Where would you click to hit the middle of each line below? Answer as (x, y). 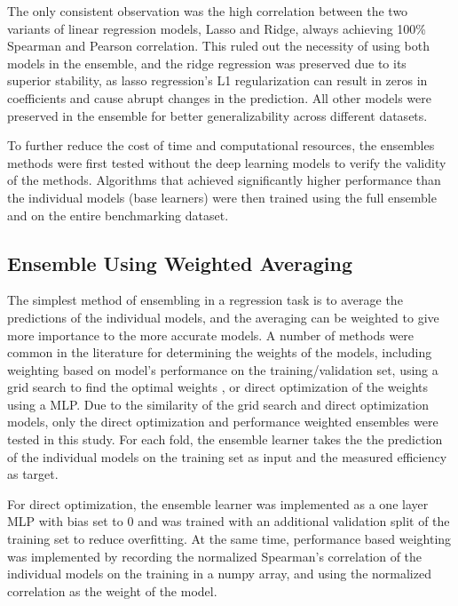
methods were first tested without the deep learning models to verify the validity (227, 162)
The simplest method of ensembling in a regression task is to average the (205, 300)
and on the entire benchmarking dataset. (118, 215)
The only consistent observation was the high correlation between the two (208, 11)
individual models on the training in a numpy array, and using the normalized (219, 574)
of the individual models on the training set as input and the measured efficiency (227, 456)
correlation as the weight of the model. (112, 590)
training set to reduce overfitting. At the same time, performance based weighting (229, 539)
